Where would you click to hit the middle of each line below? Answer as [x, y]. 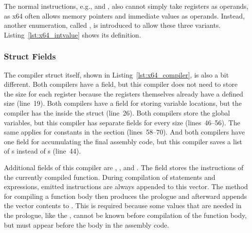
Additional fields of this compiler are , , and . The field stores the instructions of [124, 167]
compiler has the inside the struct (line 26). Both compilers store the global [117, 112]
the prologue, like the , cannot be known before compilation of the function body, [126, 215]
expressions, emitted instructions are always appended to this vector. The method [126, 186]
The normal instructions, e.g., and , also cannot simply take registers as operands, [126, 6]
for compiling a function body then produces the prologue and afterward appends [126, 196]
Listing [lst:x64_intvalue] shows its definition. [72, 34]
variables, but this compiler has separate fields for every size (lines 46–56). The [122, 122]
